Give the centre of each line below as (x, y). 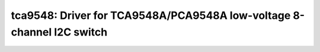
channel (31, 32)
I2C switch (81, 32)
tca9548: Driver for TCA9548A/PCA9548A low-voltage (151, 15)
